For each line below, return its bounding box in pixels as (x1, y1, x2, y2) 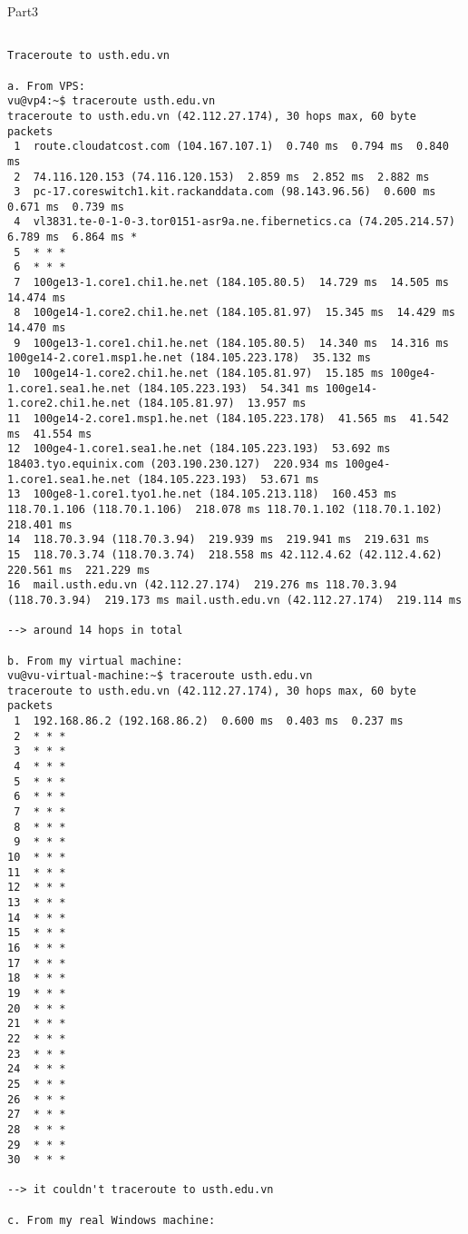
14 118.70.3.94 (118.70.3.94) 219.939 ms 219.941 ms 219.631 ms (7, 533, 430, 547)
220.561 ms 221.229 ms (7, 563, 151, 577)
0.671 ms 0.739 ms (7, 200, 124, 213)
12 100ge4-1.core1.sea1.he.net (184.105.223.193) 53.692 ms (7, 442, 391, 456)
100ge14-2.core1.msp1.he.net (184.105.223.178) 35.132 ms (7, 351, 371, 365)
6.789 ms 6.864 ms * (7, 231, 138, 244)
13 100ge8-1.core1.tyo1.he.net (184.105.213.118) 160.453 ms (7, 488, 397, 501)
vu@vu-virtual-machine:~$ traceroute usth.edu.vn (7, 669, 313, 683)
